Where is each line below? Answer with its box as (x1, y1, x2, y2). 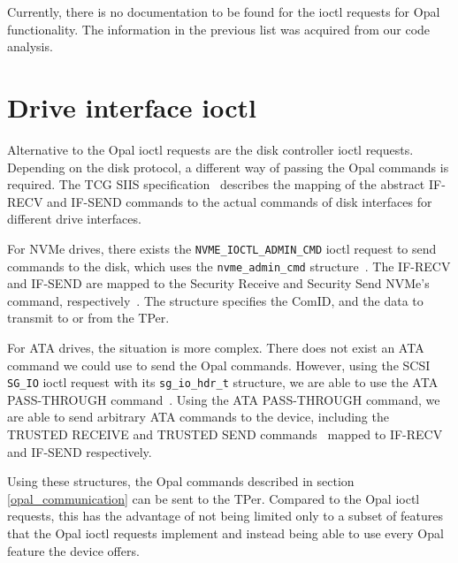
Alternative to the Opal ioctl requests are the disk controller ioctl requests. (7, 140, 414, 158)
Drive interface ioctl (7, 88, 256, 125)
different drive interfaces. (7, 209, 141, 228)
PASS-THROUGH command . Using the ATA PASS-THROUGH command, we (7, 390, 440, 408)
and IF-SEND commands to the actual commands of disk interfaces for (47, 192, 432, 210)
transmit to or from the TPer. (7, 308, 170, 327)
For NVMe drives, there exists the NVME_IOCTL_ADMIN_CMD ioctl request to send (7, 239, 437, 257)
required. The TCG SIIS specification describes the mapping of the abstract (7, 175, 425, 194)
